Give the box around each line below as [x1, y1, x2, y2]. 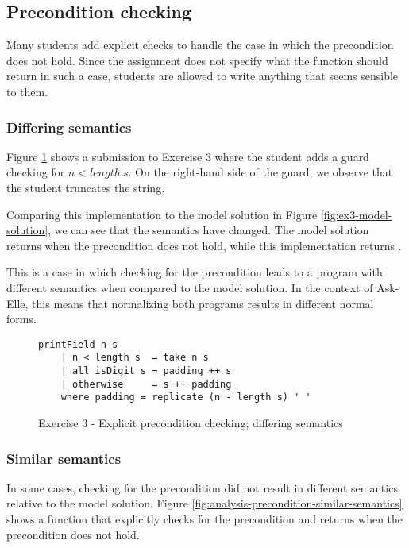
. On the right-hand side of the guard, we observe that [128, 164, 393, 180]
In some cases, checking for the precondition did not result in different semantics [6, 479, 398, 496]
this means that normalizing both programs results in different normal [32, 295, 374, 311]
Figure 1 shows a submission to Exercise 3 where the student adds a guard [6, 148, 369, 164]
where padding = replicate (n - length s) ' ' [60, 392, 311, 403]
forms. [6, 311, 37, 327]
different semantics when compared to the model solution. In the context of [6, 279, 373, 295]
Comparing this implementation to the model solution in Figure [6, 206, 318, 222]
